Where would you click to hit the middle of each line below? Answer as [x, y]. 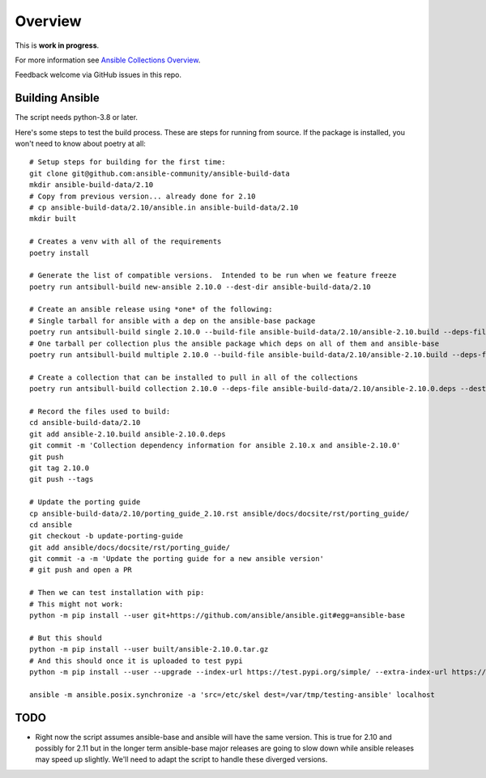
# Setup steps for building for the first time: [128, 162]
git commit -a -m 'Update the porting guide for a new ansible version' [177, 559]
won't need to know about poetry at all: [80, 144]
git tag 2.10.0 [60, 468]
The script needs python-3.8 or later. [76, 117]
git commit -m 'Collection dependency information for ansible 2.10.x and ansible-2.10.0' [215, 446]
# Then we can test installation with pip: [117, 593]
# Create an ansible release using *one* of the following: [151, 309]
